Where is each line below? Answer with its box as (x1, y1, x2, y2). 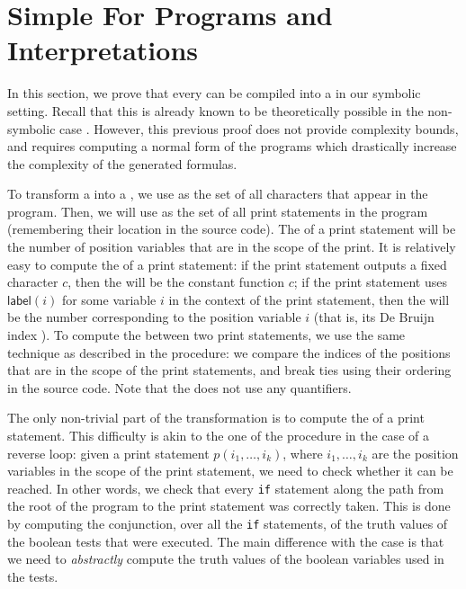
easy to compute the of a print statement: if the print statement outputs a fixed (7, 254, 447, 273)
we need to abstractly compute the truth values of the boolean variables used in (7, 549, 444, 568)
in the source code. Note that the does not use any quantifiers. (7, 378, 352, 397)
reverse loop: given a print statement (7, 443, 210, 462)
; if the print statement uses (293, 272, 447, 291)
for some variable (61, 290, 157, 308)
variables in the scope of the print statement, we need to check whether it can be (7, 461, 453, 480)
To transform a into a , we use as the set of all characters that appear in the (7, 184, 428, 203)
